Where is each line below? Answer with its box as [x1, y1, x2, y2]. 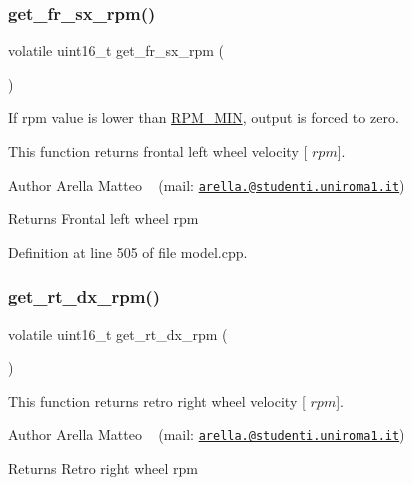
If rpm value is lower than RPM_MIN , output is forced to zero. [8, 107, 399, 128]
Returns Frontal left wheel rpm [8, 208, 199, 229]
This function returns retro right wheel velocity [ [8, 390, 306, 411]
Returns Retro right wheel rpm [8, 458, 199, 479]
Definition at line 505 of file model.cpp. [8, 241, 248, 262]
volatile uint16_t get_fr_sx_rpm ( [8, 40, 225, 61]
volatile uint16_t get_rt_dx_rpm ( [8, 323, 228, 344]
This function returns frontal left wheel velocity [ [8, 141, 308, 161]
